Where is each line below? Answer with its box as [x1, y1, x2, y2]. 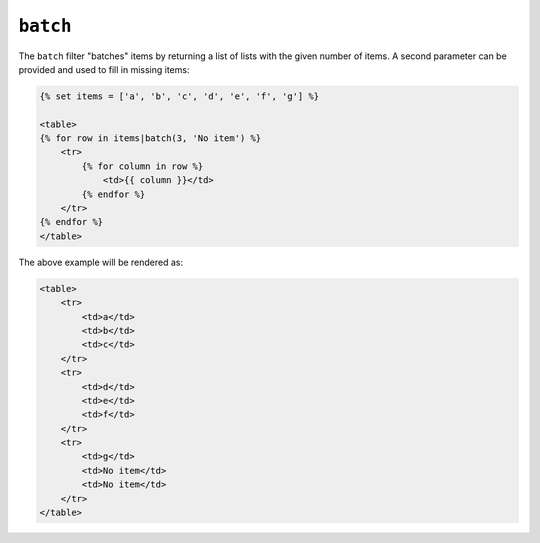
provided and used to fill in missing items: [18, 63, 190, 75]
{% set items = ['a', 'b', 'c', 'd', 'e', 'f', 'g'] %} [39, 90, 320, 102]
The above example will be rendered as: [18, 256, 184, 268]
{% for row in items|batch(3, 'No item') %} [39, 133, 262, 144]
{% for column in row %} [81, 160, 204, 172]
